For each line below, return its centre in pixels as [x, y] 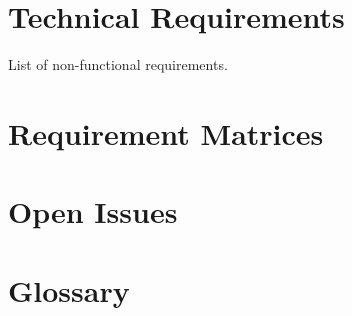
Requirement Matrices [166, 132]
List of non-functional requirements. [118, 64]
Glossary [69, 289]
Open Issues [93, 211]
